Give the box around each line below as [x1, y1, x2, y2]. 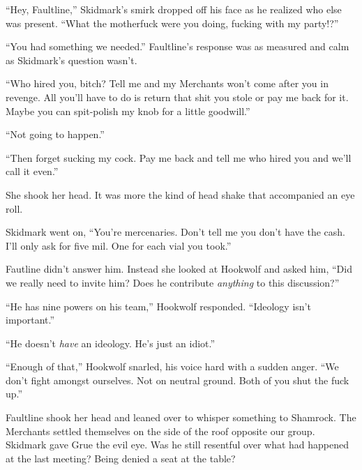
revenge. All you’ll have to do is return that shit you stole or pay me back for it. [6, 89, 349, 104]
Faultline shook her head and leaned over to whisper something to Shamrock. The [6, 410, 356, 425]
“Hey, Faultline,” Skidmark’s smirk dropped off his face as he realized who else [6, 2, 342, 16]
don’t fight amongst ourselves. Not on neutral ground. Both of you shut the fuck [6, 372, 349, 387]
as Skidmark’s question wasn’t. [6, 52, 137, 67]
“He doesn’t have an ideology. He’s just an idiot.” [6, 335, 216, 350]
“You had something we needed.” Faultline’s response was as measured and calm [6, 39, 349, 54]
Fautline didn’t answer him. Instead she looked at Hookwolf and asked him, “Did [6, 261, 352, 276]
